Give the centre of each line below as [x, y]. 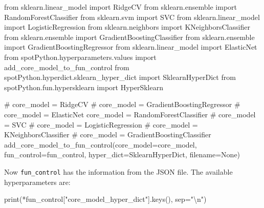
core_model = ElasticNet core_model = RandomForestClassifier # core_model [130, 114]
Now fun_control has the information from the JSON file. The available [118, 171]
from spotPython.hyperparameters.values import [80, 57]
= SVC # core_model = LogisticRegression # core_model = [101, 124]
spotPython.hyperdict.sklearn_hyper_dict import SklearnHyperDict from [120, 77]
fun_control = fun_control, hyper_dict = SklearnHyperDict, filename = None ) [122, 154]
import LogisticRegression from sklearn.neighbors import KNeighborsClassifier [127, 27]
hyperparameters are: [37, 182]
